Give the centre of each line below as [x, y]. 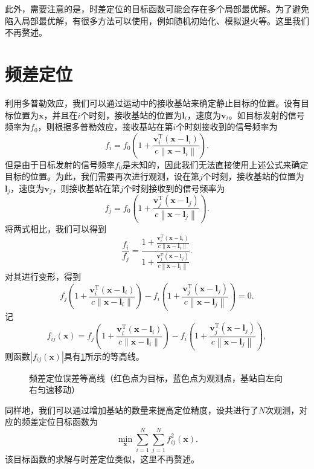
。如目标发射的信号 [267, 115]
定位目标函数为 [68, 422]
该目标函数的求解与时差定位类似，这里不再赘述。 [102, 459]
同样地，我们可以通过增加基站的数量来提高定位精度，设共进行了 [132, 409]
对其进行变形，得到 [43, 276]
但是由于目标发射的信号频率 [60, 164]
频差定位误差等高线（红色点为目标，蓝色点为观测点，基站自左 [152, 377]
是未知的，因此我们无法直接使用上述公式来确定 [215, 164]
